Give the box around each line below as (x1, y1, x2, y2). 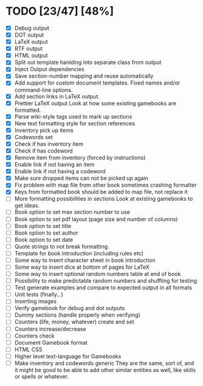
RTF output (14, 45, 43, 52)
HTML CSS (14, 345, 43, 353)
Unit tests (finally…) (14, 291, 63, 298)
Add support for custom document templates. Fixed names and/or (14, 79, 181, 86)
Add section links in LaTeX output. (14, 92, 100, 100)
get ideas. (14, 202, 40, 209)
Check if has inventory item (14, 140, 83, 147)
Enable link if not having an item (14, 161, 95, 168)
